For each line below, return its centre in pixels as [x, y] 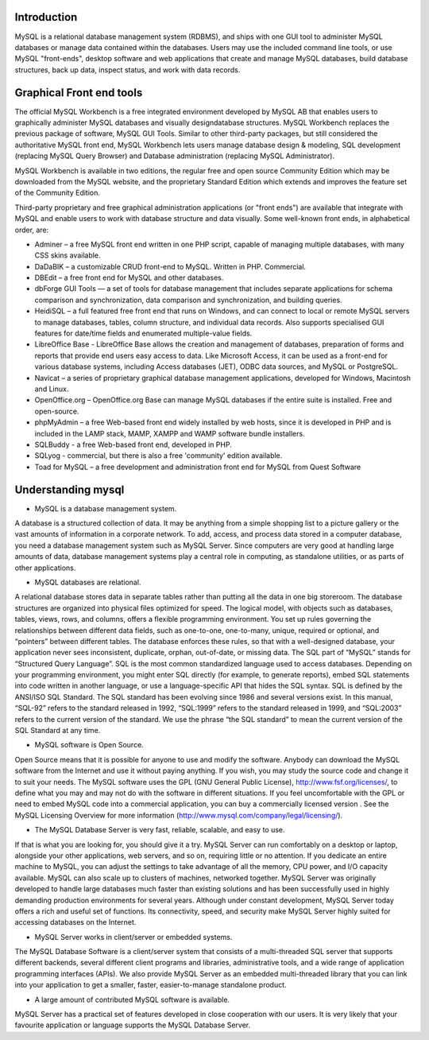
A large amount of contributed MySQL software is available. [132, 999]
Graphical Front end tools [79, 93]
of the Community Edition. [58, 193]
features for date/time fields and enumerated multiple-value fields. [143, 333]
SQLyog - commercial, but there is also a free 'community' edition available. [158, 456]
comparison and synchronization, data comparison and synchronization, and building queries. [188, 300]
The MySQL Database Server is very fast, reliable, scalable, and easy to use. [160, 830]
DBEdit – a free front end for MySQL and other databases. [129, 277]
